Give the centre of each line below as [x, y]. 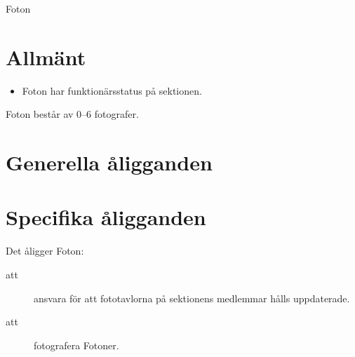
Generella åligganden [109, 162]
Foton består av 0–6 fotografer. [72, 114]
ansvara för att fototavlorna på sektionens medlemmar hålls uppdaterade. [192, 298]
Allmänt [46, 56]
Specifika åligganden [106, 217]
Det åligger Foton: [45, 251]
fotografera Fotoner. [76, 345]
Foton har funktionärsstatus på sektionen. [112, 90]
